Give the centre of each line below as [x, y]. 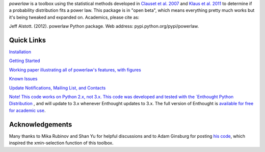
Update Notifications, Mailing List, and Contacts [57, 87]
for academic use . [27, 110]
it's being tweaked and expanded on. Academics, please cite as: [74, 17]
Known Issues [23, 79]
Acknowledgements [40, 124]
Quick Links [27, 40]
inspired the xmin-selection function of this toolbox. [61, 143]
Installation [20, 52]
